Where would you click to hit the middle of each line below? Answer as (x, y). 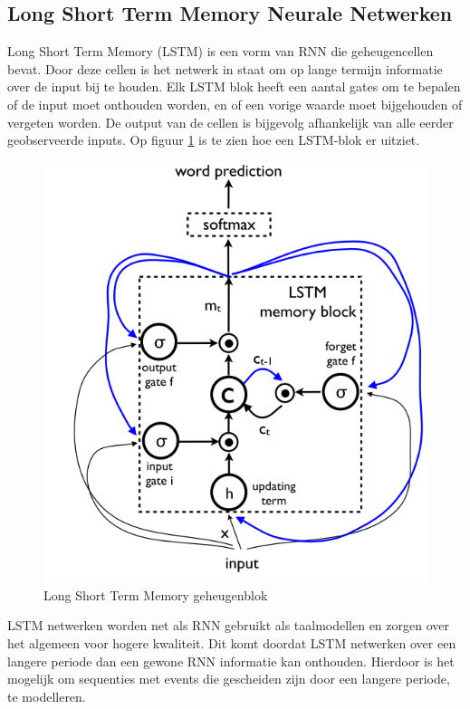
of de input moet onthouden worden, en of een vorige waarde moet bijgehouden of (235, 104)
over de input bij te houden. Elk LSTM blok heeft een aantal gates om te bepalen (234, 86)
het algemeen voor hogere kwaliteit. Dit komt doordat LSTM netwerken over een (232, 643)
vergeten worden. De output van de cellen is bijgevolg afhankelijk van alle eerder (230, 122)
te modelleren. (47, 696)
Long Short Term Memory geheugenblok (156, 594)
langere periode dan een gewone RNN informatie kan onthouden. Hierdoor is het (231, 661)
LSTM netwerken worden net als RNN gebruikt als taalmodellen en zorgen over (228, 625)
